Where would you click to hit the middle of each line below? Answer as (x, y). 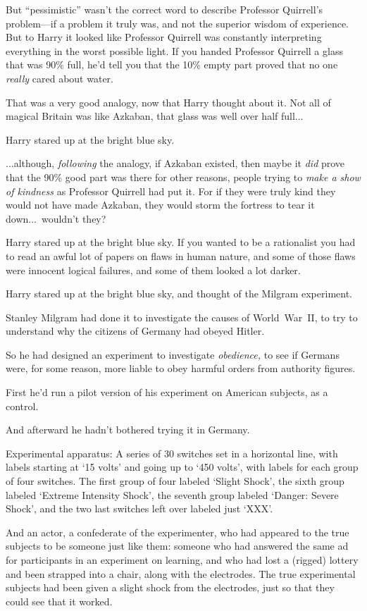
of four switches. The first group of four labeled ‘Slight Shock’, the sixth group (175, 481)
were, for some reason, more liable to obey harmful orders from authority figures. (181, 368)
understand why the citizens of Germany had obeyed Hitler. (135, 331)
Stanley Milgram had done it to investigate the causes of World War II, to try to (182, 317)
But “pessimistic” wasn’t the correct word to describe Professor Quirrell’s (164, 9)
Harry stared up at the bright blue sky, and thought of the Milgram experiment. (179, 294)
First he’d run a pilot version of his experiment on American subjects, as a (167, 392)
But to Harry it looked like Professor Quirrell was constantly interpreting (164, 37)
